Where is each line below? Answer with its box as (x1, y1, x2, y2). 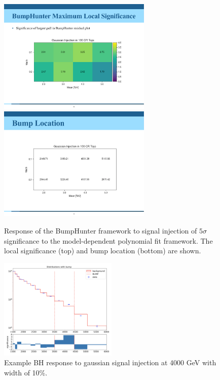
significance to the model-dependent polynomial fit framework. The (4, 235, 213, 246)
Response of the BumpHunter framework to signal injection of (4, 225, 197, 236)
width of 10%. (4, 367, 48, 377)
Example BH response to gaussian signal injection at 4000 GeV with (4, 357, 216, 368)
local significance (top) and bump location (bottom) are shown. (4, 245, 201, 256)
